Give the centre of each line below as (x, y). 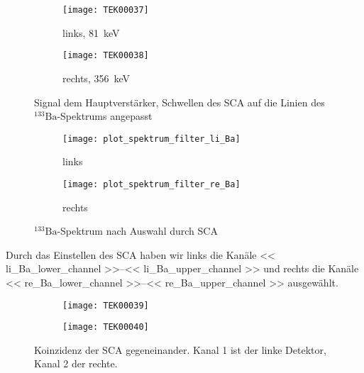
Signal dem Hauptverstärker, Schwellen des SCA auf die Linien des (180, 102)
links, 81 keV (91, 32)
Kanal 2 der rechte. (76, 363)
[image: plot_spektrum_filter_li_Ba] (151, 139)
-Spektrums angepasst (105, 116)
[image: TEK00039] (106, 305)
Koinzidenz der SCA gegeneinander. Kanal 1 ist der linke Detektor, (180, 349)
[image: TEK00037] (106, 10)
